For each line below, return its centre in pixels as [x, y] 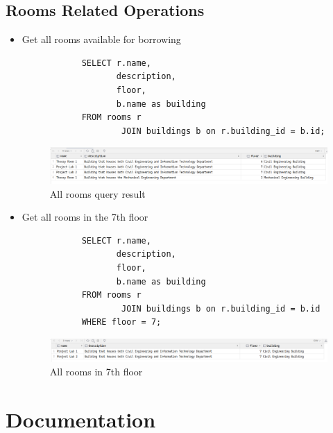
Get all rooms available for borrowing [101, 39]
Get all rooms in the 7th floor [85, 217]
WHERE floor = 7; [121, 322]
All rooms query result [97, 193]
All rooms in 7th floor [96, 372]
